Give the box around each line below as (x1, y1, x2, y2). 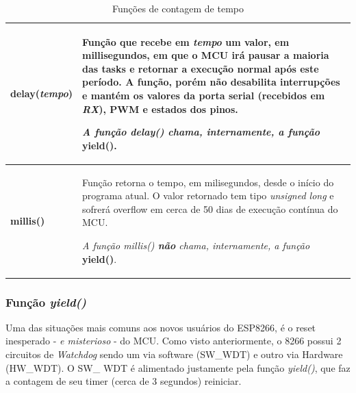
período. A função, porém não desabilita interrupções (81, 75, 340, 89)
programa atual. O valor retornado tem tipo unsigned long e (81, 188, 334, 203)
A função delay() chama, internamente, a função (81, 125, 320, 139)
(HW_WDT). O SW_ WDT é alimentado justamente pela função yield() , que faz (5, 360, 351, 375)
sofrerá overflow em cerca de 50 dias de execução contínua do (81, 201, 338, 216)
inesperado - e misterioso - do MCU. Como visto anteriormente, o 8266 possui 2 (5, 333, 342, 348)
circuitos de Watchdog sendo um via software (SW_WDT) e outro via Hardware (5, 347, 343, 362)
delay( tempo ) (10, 86, 73, 101)
